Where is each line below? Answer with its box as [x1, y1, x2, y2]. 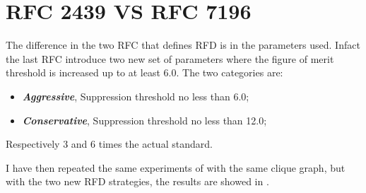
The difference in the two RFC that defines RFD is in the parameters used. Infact [6, 37, 360, 52]
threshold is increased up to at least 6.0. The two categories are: [6, 65, 283, 80]
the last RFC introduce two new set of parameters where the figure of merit [6, 51, 334, 66]
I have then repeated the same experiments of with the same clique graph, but [6, 160, 346, 175]
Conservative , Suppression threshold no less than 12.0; [22, 112, 267, 127]
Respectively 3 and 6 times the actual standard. [6, 136, 213, 151]
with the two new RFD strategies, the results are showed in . [6, 174, 269, 189]
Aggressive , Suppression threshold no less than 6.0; [22, 88, 249, 103]
